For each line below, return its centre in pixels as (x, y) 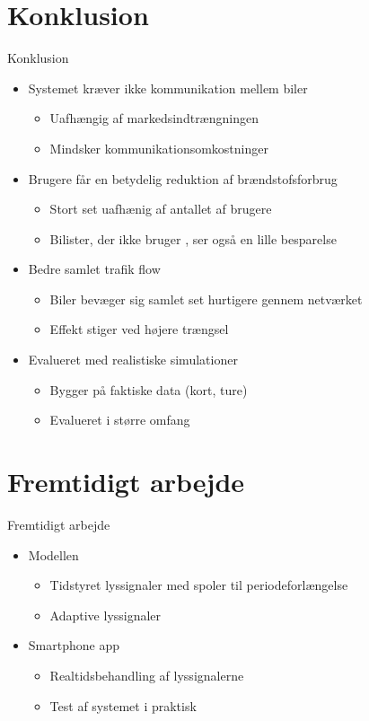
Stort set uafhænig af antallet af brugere (161, 209)
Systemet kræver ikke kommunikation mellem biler (168, 88)
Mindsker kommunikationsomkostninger (159, 148)
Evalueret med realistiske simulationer (133, 360)
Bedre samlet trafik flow (94, 269)
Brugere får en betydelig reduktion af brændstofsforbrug (183, 178)
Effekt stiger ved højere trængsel (139, 329)
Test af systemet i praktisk (123, 705)
